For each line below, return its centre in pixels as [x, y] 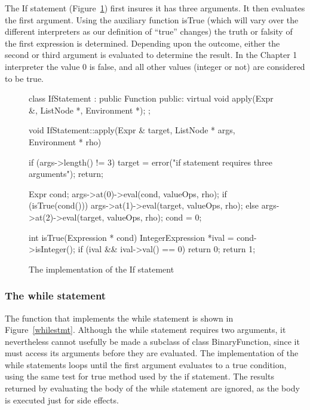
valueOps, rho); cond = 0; [154, 217]
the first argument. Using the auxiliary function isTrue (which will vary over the [152, 19]
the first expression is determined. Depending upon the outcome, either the [142, 43]
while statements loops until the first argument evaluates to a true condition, [146, 364]
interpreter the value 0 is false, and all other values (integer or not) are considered [155, 66]
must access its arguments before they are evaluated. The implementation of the [152, 353]
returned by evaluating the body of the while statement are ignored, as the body [152, 388]
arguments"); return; [66, 174]
